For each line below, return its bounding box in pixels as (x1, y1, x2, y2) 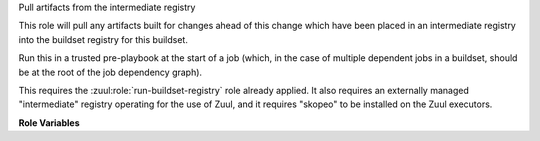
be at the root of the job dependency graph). (18, 66, 203, 78)
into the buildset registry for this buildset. (18, 33, 189, 45)
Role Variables (18, 116, 80, 129)
